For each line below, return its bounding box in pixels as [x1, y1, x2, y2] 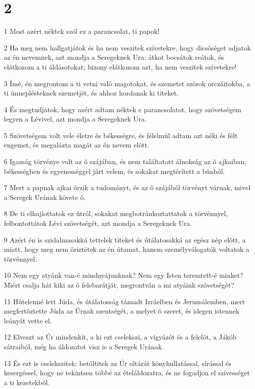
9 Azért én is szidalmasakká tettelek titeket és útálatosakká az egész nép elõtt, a [4, 234, 246, 244]
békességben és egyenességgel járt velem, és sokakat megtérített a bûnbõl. [4, 166, 225, 176]
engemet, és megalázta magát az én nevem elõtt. [4, 140, 150, 150]
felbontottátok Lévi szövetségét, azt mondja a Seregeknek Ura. [4, 218, 192, 228]
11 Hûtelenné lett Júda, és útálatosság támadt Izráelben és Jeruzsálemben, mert [4, 296, 245, 306]
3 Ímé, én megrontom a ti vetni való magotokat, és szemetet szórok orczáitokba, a [4, 78, 250, 88]
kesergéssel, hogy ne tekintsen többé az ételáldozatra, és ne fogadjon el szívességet [4, 367, 250, 378]
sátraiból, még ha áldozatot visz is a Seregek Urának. [4, 341, 164, 351]
